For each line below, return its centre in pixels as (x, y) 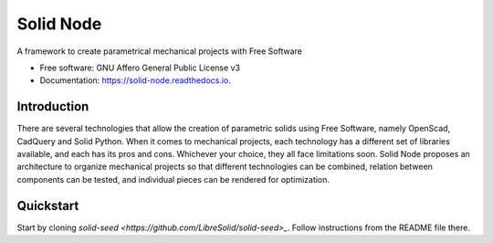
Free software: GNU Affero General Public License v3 (140, 68)
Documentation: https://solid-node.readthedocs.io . (136, 80)
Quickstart (48, 206)
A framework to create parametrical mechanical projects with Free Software (160, 51)
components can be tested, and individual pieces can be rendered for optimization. (173, 179)
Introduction (53, 106)
